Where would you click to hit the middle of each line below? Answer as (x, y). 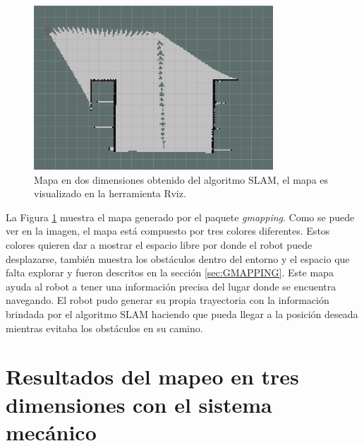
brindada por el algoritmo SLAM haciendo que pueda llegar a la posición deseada (182, 313)
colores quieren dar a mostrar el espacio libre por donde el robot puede (159, 244)
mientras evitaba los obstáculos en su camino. (104, 328)
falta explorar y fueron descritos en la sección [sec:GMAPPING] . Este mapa (170, 272)
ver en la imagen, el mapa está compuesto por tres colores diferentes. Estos (168, 231)
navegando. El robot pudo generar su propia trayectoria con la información (168, 300)
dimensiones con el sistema (139, 404)
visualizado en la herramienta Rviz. (110, 193)
